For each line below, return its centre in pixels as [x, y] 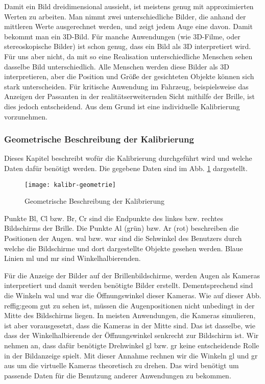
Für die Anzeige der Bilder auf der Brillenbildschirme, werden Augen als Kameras [132, 275]
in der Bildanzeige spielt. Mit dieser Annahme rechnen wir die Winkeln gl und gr [131, 355]
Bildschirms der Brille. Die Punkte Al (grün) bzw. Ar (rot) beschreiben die [122, 228]
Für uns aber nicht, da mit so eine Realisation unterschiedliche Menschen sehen [128, 56]
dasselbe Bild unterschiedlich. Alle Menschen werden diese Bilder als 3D [117, 66]
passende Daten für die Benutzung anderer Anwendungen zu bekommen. [118, 375]
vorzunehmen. [26, 116]
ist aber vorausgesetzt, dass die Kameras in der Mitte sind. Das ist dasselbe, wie [130, 325]
